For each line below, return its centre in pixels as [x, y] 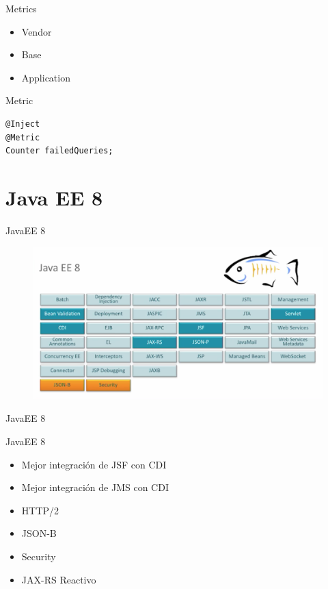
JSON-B [39, 533]
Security [39, 556]
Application [46, 77]
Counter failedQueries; [59, 151]
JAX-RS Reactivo [59, 579]
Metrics [21, 8]
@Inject [23, 124]
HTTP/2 [40, 510]
